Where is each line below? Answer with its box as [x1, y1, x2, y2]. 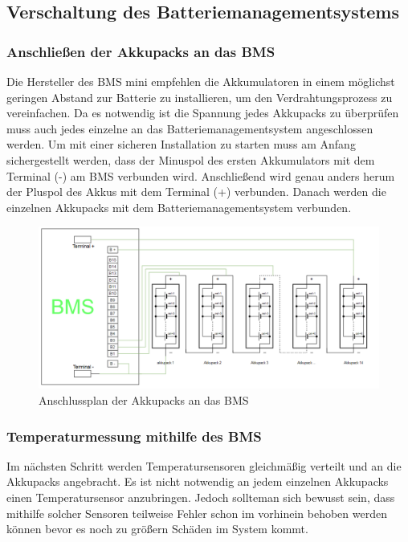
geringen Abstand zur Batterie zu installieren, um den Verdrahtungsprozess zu [6, 88, 393, 105]
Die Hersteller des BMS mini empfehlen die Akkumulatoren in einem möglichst [6, 73, 395, 89]
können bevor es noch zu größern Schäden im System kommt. [6, 520, 308, 537]
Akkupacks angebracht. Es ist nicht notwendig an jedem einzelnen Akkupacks [6, 473, 389, 490]
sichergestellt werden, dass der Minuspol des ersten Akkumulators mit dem [6, 151, 375, 168]
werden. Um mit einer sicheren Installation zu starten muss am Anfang [6, 136, 356, 153]
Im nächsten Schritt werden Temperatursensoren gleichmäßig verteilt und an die [6, 457, 402, 474]
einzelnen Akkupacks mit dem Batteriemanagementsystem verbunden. [6, 198, 352, 215]
